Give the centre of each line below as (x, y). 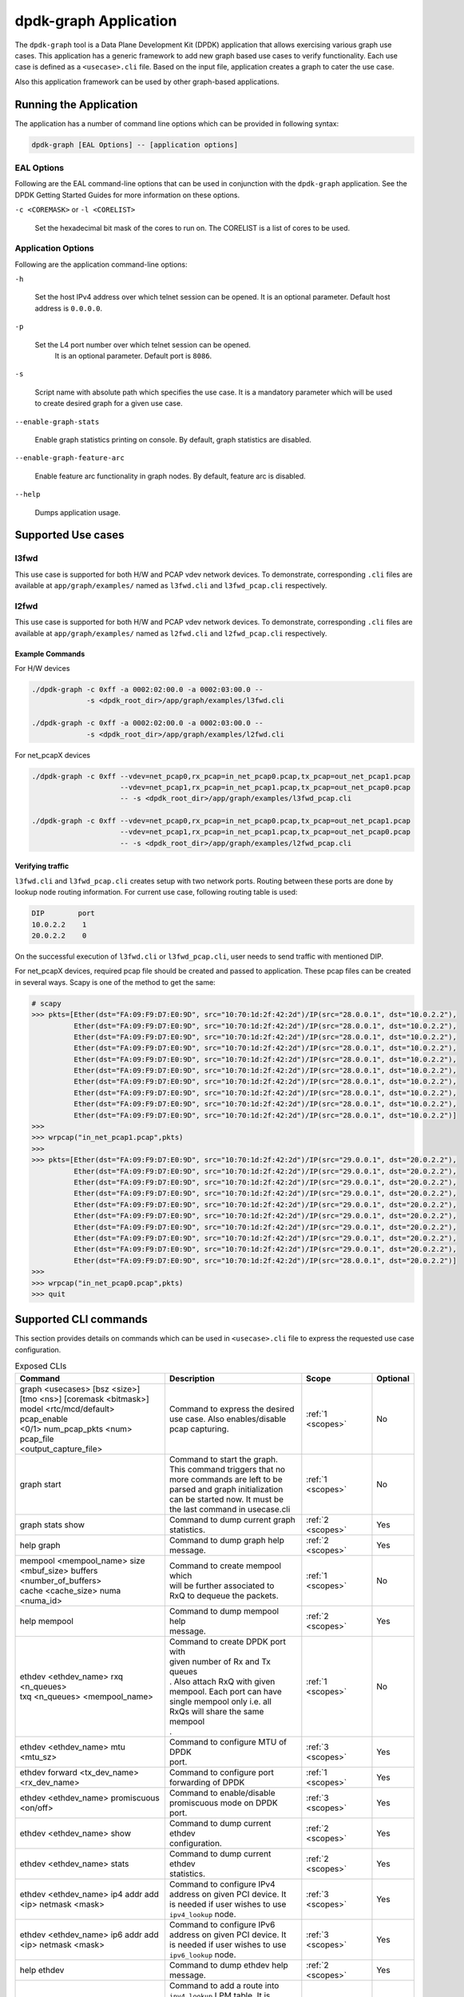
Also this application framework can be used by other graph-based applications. (147, 81)
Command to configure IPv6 (222, 1924)
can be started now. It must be (226, 1499)
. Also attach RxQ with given (222, 1681)
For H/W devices (42, 668)
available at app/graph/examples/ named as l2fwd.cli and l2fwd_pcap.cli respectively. (171, 633)
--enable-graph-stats (57, 422)
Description (192, 1378)
